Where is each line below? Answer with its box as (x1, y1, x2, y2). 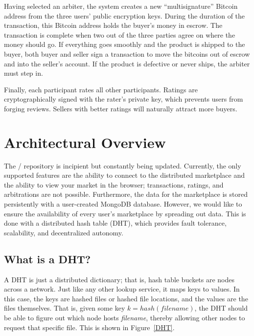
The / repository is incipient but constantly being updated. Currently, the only (4, 160, 241, 170)
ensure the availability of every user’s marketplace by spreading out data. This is (4, 208, 246, 218)
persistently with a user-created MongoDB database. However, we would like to (4, 199, 242, 209)
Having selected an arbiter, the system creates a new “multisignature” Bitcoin (4, 1, 238, 11)
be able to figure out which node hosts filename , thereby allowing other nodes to (4, 312, 245, 322)
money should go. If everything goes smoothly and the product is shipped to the (4, 39, 245, 49)
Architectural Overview (4, 132, 166, 152)
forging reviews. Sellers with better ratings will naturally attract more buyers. (4, 103, 237, 113)
